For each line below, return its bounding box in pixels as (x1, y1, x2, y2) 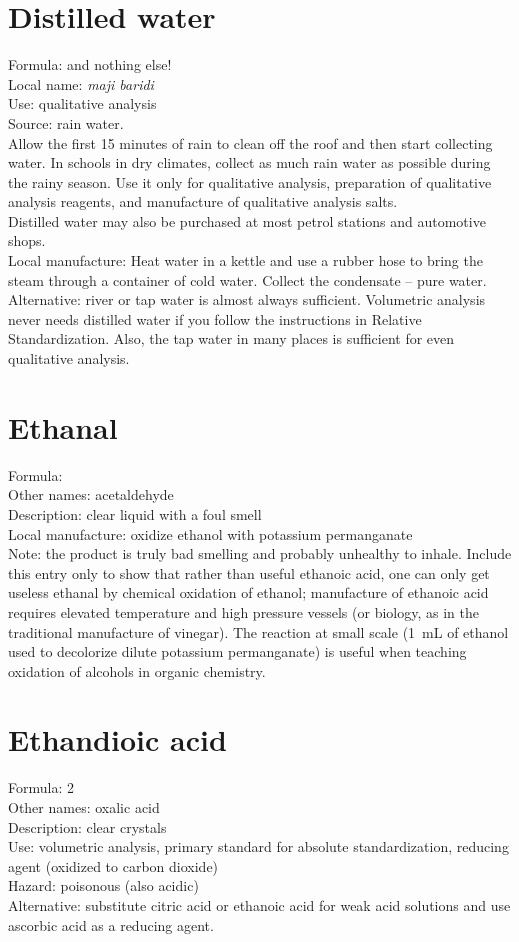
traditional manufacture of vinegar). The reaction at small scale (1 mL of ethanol (8, 621, 509, 642)
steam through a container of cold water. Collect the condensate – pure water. (8, 269, 487, 290)
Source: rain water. (8, 112, 124, 133)
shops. (8, 230, 46, 251)
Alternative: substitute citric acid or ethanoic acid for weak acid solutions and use (8, 894, 511, 915)
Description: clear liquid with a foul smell (8, 503, 262, 524)
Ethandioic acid (8, 719, 227, 760)
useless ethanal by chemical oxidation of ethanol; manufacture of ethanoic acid (8, 582, 489, 603)
